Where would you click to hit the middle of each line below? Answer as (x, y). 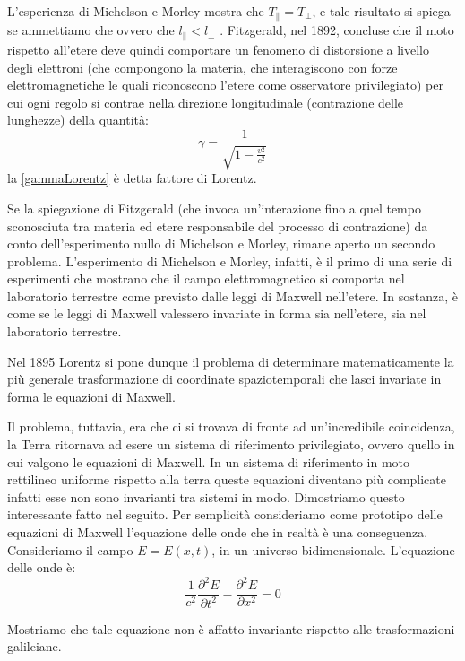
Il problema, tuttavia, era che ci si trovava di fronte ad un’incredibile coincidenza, (231, 426)
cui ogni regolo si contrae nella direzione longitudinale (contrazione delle (206, 102)
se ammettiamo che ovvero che (91, 30)
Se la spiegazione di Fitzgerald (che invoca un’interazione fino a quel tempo (214, 208)
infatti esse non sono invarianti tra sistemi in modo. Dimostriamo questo (206, 496)
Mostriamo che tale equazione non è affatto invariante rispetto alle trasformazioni (231, 628)
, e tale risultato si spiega (381, 11)
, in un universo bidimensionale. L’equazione (333, 549)
